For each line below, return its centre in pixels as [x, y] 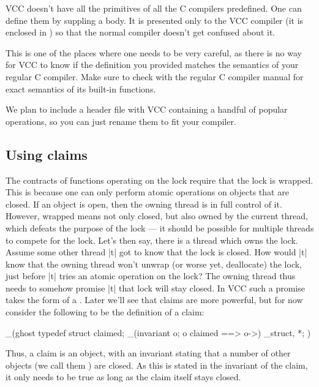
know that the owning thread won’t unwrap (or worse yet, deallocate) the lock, [154, 264]
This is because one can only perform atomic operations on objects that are [147, 192]
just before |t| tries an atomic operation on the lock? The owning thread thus [151, 276]
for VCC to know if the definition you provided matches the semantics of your [152, 65]
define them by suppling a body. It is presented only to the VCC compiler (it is [155, 20]
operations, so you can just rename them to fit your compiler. [121, 121]
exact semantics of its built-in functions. [81, 88]
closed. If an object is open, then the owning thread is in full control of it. [144, 204]
